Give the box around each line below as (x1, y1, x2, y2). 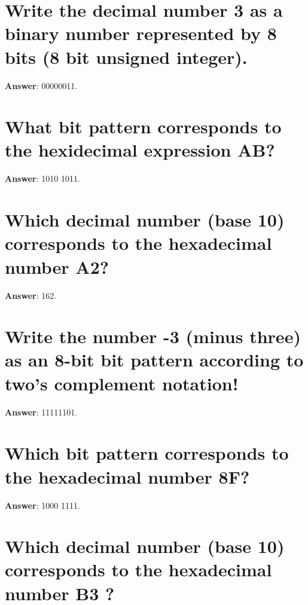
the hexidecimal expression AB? (5, 137, 275, 162)
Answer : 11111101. (5, 405, 78, 418)
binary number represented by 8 (5, 21, 277, 45)
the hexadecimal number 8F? (5, 464, 250, 488)
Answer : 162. (5, 289, 57, 301)
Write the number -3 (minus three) (5, 324, 301, 349)
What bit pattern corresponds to (5, 114, 282, 139)
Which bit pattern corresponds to (5, 441, 289, 465)
